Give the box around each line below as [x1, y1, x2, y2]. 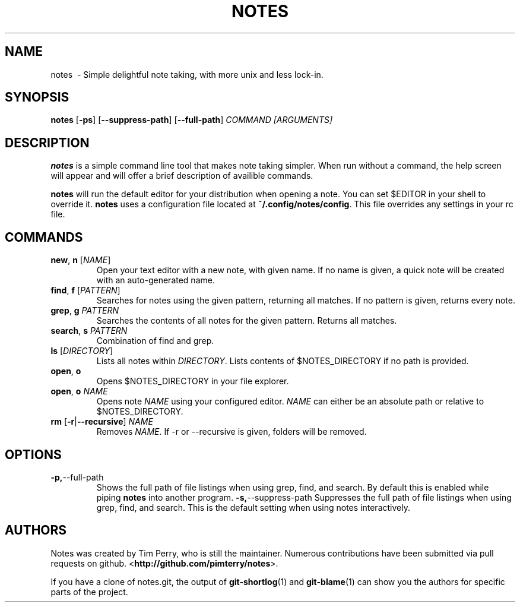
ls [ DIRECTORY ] [50, 346, 113, 356]
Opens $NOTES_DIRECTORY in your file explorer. [96, 376, 289, 387]
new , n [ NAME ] [50, 255, 111, 265]
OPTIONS [5, 447, 62, 462]
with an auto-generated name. [96, 275, 215, 286]
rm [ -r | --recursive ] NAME [50, 416, 153, 427]
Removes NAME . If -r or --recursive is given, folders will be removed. [96, 426, 367, 437]
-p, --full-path [50, 472, 104, 482]
